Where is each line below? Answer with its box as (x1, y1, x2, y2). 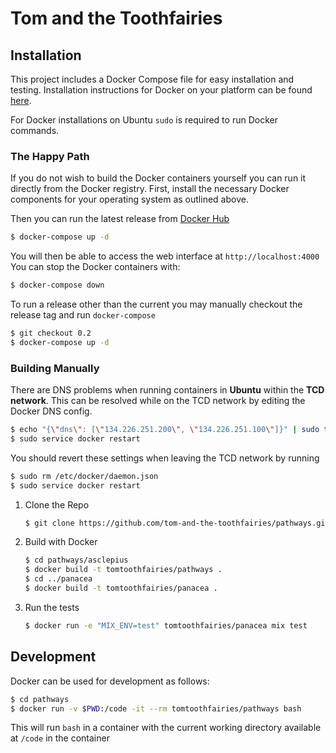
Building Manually (10, 361, 100, 375)
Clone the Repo (24, 498, 90, 511)
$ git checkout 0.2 (10, 328, 92, 339)
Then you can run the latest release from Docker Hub (10, 213, 230, 225)
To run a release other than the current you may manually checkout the (10, 298, 303, 311)
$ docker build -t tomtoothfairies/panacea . (24, 583, 218, 594)
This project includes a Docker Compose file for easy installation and (10, 73, 295, 85)
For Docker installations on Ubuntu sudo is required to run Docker (10, 114, 278, 126)
